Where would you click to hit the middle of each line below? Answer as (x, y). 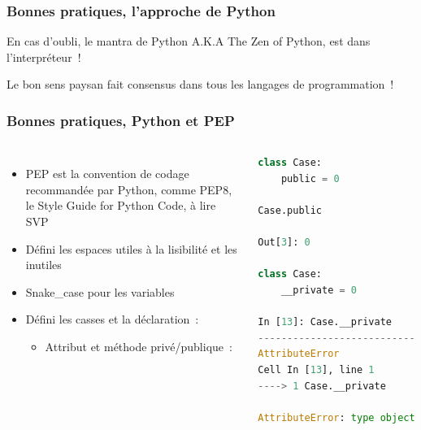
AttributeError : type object (336, 417)
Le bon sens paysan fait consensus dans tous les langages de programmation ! (200, 84)
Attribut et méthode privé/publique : (139, 346)
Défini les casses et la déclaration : (112, 319)
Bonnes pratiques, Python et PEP (121, 120)
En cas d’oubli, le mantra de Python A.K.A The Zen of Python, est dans (189, 41)
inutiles (43, 265)
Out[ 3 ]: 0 (284, 243)
